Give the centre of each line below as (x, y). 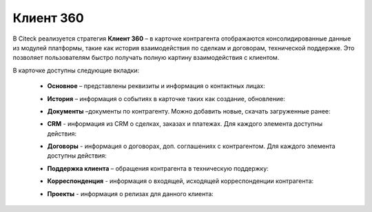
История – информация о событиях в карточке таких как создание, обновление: (166, 98)
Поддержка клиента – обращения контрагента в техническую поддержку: (158, 168)
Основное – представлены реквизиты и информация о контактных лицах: (156, 86)
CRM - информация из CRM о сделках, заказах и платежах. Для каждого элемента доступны (185, 124)
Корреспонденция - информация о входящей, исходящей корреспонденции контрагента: (180, 181)
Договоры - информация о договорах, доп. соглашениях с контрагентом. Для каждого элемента (191, 146)
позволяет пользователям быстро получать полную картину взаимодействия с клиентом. (146, 58)
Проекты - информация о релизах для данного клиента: (130, 193)
